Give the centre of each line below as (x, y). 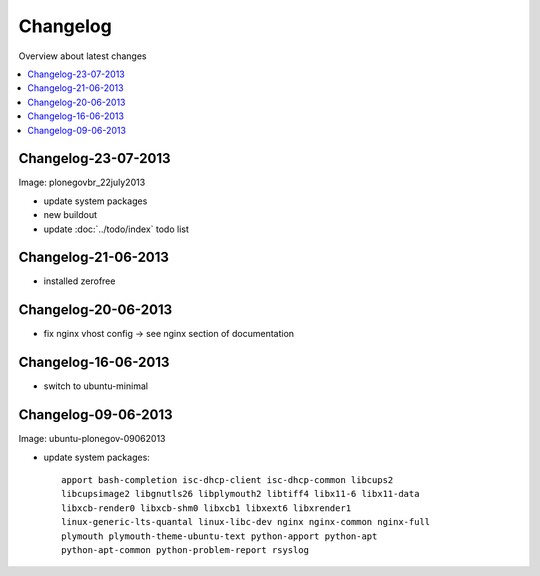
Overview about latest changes (82, 56)
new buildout (70, 215)
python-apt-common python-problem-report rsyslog (185, 549)
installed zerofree (79, 281)
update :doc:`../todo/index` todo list (116, 229)
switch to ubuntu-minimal (96, 386)
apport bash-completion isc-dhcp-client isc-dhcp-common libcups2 (227, 479)
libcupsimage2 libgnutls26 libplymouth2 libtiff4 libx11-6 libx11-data (240, 494)
